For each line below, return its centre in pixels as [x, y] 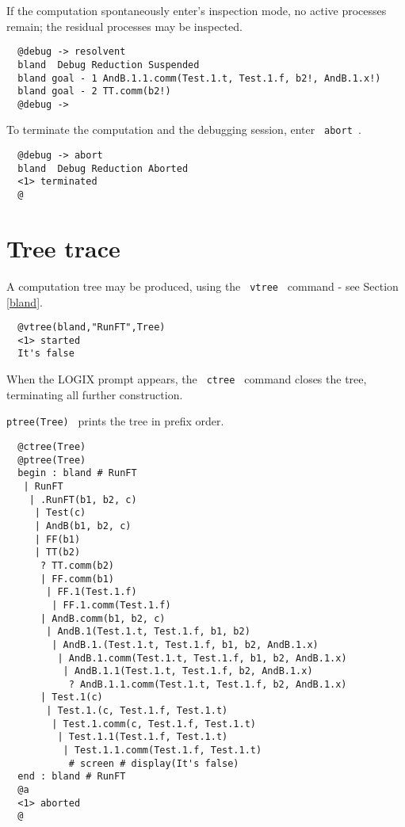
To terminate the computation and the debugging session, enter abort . [184, 130]
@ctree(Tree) [52, 447]
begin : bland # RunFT [77, 473]
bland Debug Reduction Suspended [109, 65]
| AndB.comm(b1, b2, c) [103, 618]
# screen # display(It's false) [154, 763]
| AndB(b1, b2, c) [83, 526]
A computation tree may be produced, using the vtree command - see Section [202, 286]
